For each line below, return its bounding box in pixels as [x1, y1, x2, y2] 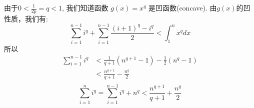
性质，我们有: [4, 13, 48, 23]
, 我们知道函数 [62, 2, 108, 12]
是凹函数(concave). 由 [148, 2, 217, 12]
